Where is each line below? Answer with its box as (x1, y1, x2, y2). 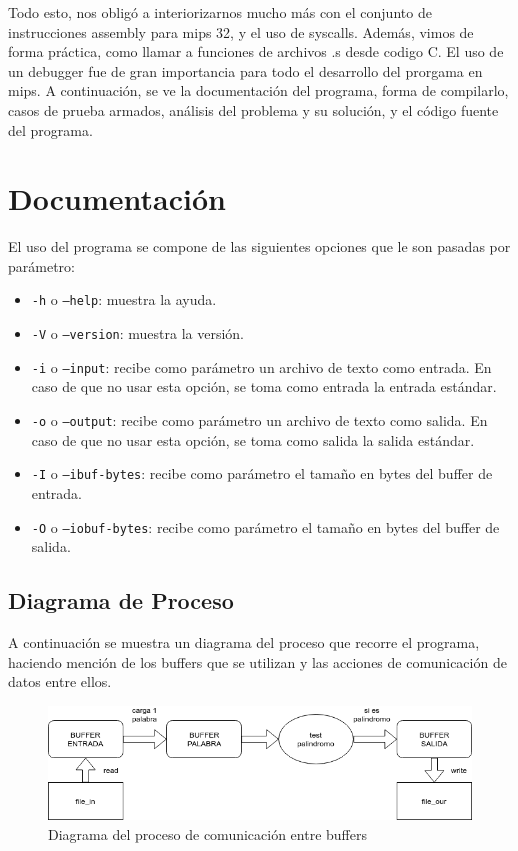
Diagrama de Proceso (8, 585, 234, 616)
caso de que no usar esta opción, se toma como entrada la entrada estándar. (31, 376, 497, 397)
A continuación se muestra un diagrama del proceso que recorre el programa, (8, 631, 480, 652)
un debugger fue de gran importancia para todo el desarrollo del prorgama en (8, 60, 483, 81)
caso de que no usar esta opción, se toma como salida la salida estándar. (31, 429, 475, 450)
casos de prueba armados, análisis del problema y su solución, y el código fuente (8, 99, 499, 120)
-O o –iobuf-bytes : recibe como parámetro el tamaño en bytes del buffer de (31, 516, 500, 537)
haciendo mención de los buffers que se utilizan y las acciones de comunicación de (8, 651, 507, 672)
